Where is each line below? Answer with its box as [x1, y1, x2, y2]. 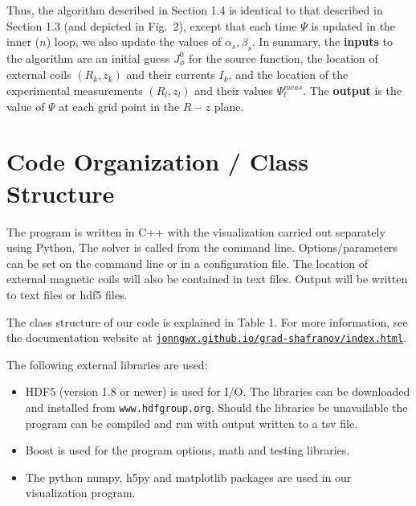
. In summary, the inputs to [251, 33, 393, 50]
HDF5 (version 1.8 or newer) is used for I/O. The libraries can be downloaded [25, 383, 410, 400]
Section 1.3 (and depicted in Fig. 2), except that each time [6, 17, 297, 34]
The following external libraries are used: [6, 356, 208, 372]
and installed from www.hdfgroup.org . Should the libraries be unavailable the [25, 398, 408, 415]
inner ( [6, 33, 40, 50]
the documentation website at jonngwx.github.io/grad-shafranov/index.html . [6, 329, 407, 346]
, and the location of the [228, 66, 349, 83]
